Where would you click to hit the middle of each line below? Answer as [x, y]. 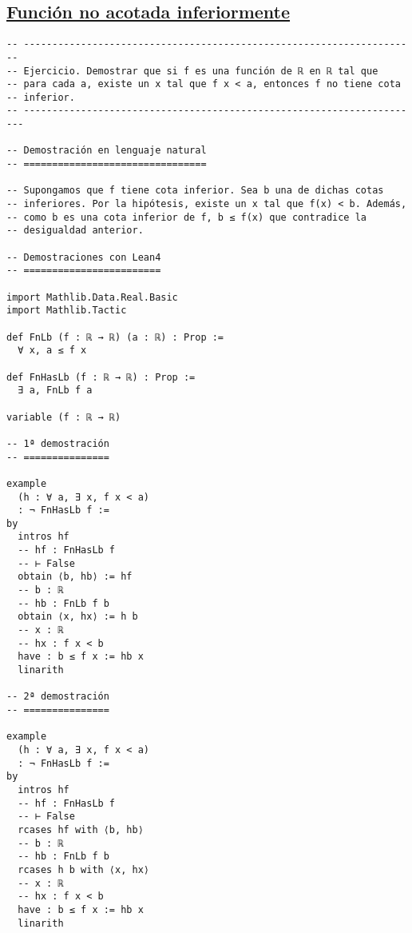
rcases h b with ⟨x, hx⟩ [83, 869]
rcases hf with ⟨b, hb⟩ [81, 829]
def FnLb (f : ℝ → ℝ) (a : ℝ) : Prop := [115, 337]
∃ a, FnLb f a [55, 391]
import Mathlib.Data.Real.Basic [92, 297]
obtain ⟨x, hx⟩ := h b [78, 617]
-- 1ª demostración [58, 443]
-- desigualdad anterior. [75, 231]
